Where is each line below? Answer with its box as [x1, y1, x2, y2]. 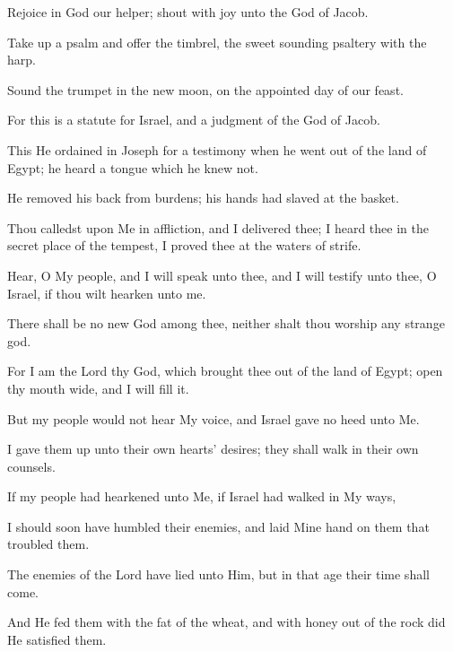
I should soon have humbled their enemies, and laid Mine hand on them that [7, 517, 430, 535]
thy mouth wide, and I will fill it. [7, 378, 189, 397]
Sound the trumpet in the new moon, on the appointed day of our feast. [7, 80, 404, 99]
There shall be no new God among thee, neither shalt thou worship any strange [7, 314, 445, 333]
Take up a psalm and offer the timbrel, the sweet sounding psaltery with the [7, 32, 427, 51]
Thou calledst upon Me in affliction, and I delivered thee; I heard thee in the [7, 218, 429, 237]
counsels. [7, 456, 56, 475]
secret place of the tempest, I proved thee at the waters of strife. [7, 236, 362, 255]
